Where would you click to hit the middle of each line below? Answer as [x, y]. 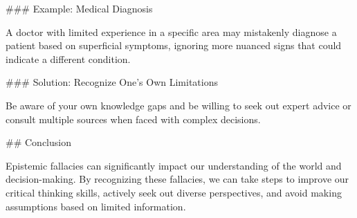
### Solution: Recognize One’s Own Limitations [112, 82]
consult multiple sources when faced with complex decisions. [133, 119]
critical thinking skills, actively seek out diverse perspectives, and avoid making [174, 192]
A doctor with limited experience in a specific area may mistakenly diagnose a [171, 31]
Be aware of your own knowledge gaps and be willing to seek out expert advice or [178, 105]
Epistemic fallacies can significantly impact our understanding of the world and [174, 165]
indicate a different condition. [68, 58]
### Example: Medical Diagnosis [79, 8]
